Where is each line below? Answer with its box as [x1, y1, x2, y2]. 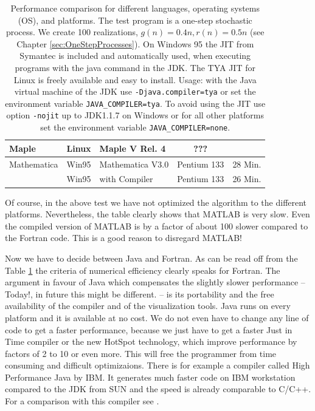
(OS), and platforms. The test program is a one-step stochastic [18, 13, 252, 26]
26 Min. [232, 172, 261, 185]
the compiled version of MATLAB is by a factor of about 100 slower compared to [5, 219, 308, 232]
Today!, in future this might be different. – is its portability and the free [5, 287, 274, 300]
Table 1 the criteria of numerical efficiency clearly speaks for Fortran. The [5, 263, 280, 276]
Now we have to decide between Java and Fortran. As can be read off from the [5, 251, 298, 264]
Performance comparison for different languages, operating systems [10, 2, 260, 14]
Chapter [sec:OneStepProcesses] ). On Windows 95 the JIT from [16, 37, 254, 50]
